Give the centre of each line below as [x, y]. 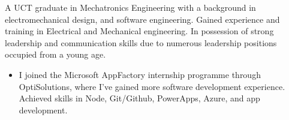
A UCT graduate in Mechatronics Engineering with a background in [130, 7]
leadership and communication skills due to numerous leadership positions [141, 42]
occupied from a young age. [55, 54]
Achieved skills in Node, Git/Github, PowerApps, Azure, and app [139, 98]
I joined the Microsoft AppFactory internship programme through [140, 74]
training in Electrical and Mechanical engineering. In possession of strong [139, 31]
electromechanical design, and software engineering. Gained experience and [142, 19]
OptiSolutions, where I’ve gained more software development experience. [152, 86]
